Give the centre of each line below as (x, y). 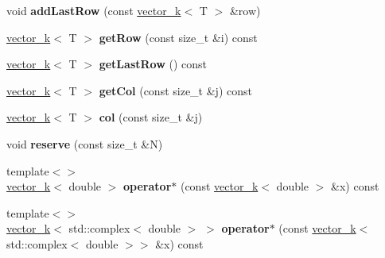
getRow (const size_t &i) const (178, 37)
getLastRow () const (153, 64)
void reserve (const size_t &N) (85, 143)
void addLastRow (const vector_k (94, 10)
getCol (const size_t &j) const (175, 90)
